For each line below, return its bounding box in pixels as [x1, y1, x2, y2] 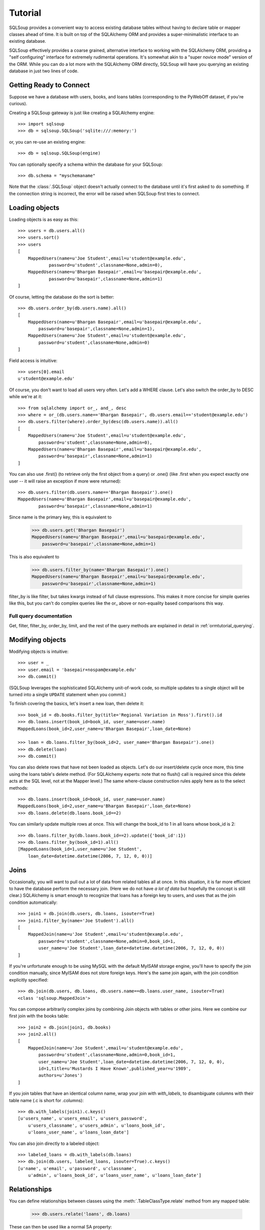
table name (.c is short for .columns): [9, 1097, 84, 1103]
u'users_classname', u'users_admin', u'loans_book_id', [27, 1122, 165, 1128]
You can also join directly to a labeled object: [9, 1140, 100, 1146]
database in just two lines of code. [9, 68, 79, 74]
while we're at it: [9, 394, 43, 400]
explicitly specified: [9, 977, 49, 983]
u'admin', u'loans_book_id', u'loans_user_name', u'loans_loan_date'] [27, 1172, 202, 1178]
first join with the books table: [9, 1013, 69, 1019]
